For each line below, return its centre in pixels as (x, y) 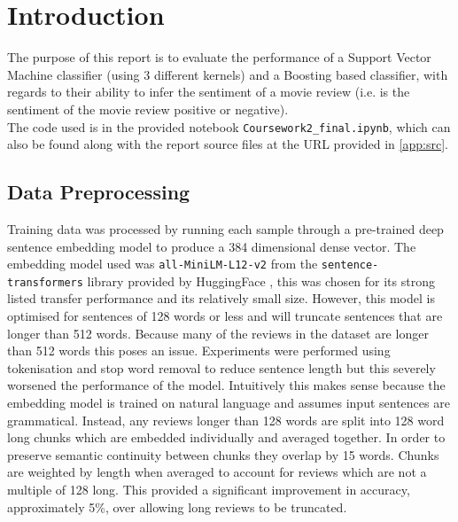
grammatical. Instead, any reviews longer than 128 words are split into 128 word (226, 420)
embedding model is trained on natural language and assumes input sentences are (229, 403)
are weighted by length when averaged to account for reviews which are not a (217, 472)
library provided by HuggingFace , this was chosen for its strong (261, 280)
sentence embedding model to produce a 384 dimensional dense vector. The (212, 246)
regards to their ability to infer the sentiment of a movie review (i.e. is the (209, 92)
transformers (45, 282)
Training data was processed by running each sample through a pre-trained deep (225, 228)
